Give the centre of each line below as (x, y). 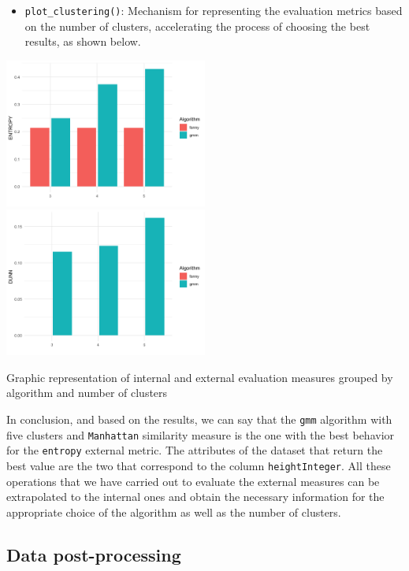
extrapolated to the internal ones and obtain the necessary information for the (195, 497)
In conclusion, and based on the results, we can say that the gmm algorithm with (199, 419)
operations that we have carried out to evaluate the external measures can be (193, 481)
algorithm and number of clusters (87, 393)
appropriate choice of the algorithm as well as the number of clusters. (174, 512)
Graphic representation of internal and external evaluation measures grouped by (200, 377)
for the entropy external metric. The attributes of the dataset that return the (195, 450)
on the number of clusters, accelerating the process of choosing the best (197, 26)
